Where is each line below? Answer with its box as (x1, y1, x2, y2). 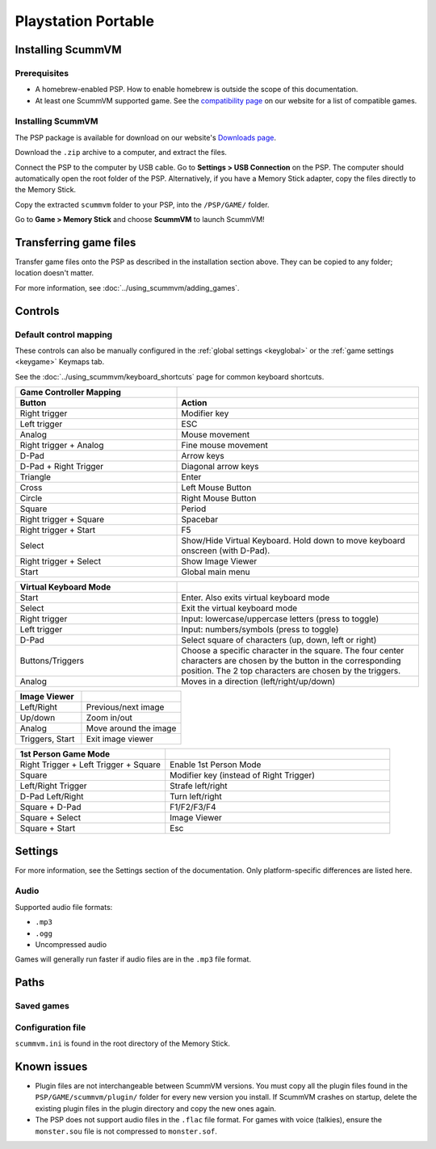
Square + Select (19, 812, 82, 824)
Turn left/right (170, 791, 222, 803)
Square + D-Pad (19, 802, 82, 813)
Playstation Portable (15, 12, 155, 30)
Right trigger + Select (19, 556, 101, 567)
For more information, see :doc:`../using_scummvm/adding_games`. (15, 283, 240, 292)
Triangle (19, 472, 52, 483)
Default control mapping (15, 329, 113, 340)
